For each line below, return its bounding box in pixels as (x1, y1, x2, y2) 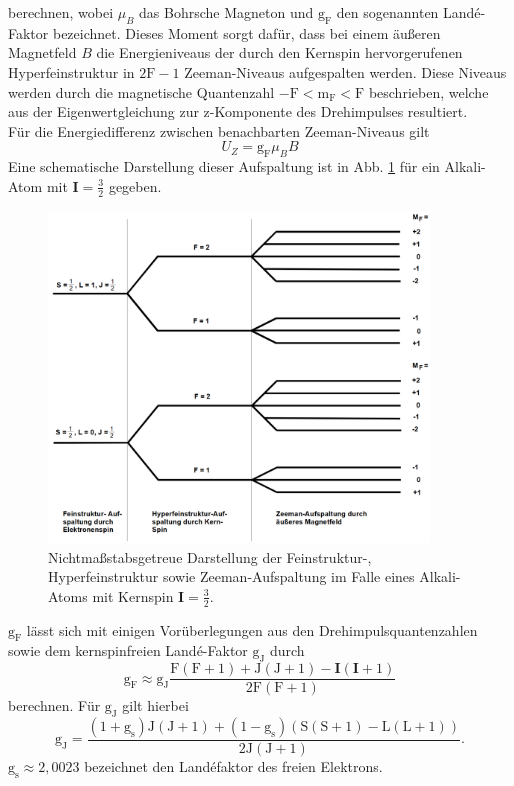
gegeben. (108, 175, 162, 196)
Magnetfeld (8, 42, 77, 63)
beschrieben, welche (368, 81, 489, 102)
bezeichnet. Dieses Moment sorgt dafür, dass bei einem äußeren (52, 22, 441, 43)
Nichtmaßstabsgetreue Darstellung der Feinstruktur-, (48, 546, 372, 567)
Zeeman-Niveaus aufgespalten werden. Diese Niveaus (184, 61, 507, 82)
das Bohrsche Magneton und (139, 2, 314, 22)
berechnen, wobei (8, 2, 114, 22)
